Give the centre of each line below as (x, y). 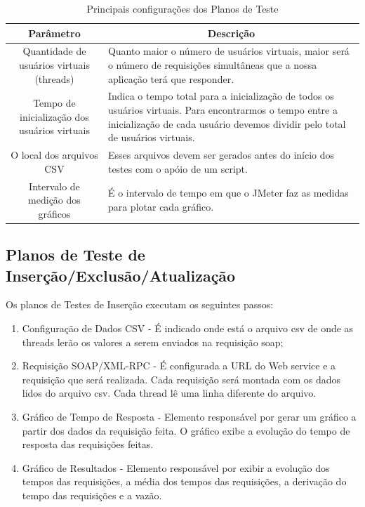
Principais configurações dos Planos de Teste (182, 8)
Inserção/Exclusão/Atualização (121, 275)
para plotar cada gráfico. (161, 206)
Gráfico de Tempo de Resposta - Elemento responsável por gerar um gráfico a (189, 416)
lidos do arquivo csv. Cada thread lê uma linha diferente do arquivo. (169, 393)
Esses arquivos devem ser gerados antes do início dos (221, 155)
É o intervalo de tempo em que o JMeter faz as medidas (228, 193)
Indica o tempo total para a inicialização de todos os (221, 96)
